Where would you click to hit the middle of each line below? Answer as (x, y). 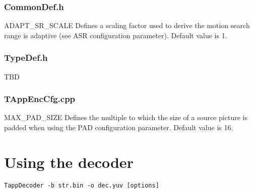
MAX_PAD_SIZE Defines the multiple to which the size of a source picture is (126, 117)
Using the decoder (69, 162)
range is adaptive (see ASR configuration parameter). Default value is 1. (116, 35)
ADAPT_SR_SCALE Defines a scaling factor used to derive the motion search (127, 25)
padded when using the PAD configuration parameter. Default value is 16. (119, 127)
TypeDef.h (26, 58)
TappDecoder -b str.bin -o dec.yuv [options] (82, 185)
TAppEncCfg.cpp (40, 99)
